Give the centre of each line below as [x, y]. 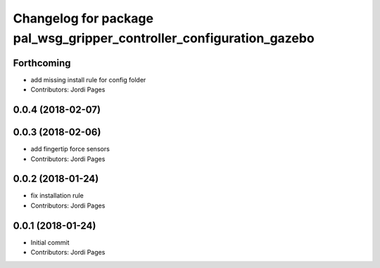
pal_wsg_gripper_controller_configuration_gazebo [164, 38]
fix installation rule [57, 196]
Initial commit [50, 242]
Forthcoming [42, 63]
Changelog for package [83, 18]
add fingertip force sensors [70, 149]
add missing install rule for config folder [88, 79]
